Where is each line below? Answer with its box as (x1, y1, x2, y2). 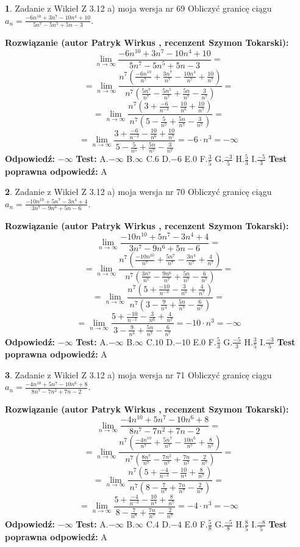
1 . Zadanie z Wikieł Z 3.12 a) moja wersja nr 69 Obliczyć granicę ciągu (5, 2, 272, 14)
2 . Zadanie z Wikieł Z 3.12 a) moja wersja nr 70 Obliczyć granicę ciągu (5, 185, 272, 198)
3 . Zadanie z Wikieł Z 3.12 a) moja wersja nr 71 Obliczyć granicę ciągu (5, 368, 272, 381)
